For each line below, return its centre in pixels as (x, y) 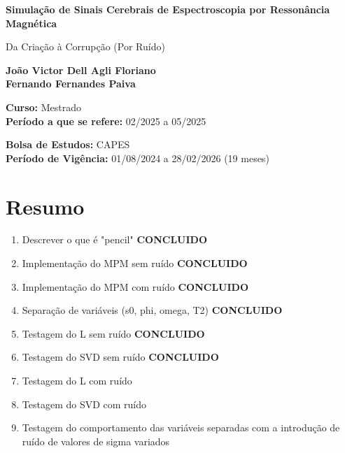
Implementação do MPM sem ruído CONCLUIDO (135, 263)
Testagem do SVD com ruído (84, 404)
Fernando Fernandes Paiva (71, 84)
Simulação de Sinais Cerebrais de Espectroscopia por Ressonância (168, 9)
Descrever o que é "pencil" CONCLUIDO (115, 239)
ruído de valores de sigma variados (96, 441)
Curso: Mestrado (44, 107)
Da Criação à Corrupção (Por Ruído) (85, 46)
